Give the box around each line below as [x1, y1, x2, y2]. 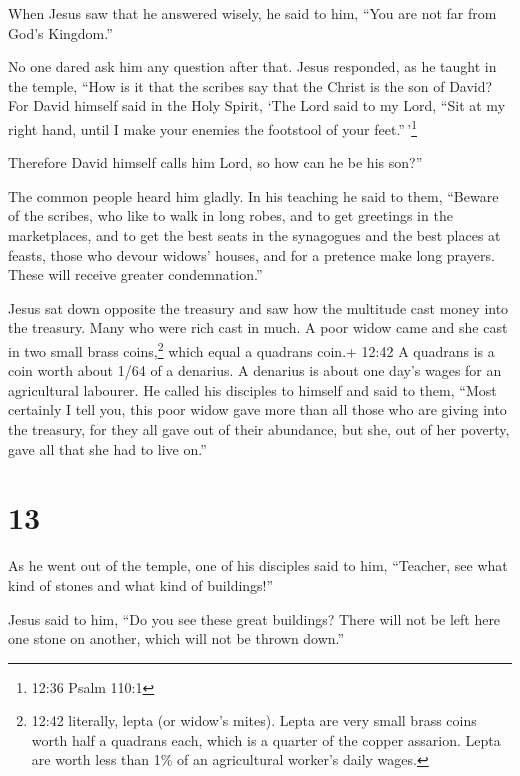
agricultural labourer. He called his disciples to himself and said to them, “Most [8, 379, 497, 400]
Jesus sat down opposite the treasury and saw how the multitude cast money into [8, 297, 509, 318]
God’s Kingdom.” [8, 22, 113, 43]
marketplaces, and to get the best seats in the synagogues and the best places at [8, 225, 501, 245]
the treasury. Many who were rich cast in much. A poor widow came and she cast [8, 317, 508, 338]
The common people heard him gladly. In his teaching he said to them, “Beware [8, 185, 499, 206]
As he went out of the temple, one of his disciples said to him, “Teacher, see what [8, 555, 508, 576]
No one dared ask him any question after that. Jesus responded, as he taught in [8, 56, 497, 77]
